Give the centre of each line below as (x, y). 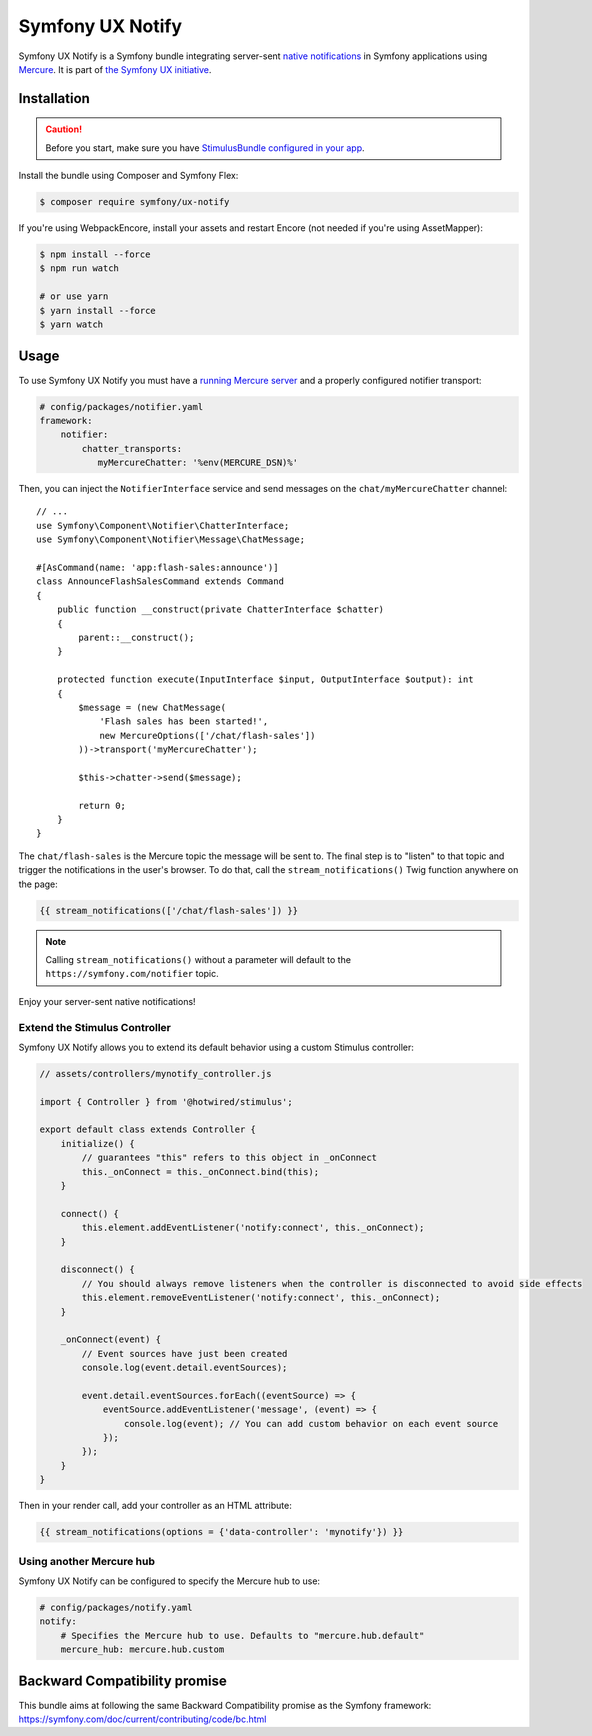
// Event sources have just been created (184, 1353)
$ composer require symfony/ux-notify (134, 202)
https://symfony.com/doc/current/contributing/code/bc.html (142, 1719)
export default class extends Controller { (148, 1129)
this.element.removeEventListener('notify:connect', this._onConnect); (261, 1298)
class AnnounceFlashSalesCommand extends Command (160, 581)
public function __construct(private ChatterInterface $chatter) (220, 609)
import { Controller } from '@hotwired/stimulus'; (166, 1101)
